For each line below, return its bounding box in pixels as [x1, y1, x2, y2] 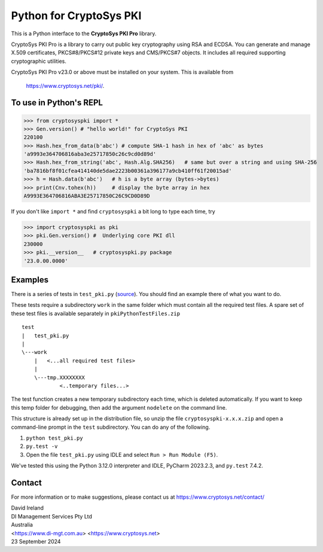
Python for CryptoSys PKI [11, 9, 142, 22]
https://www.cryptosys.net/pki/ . [26, 82, 105, 89]
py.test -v [26, 443, 58, 450]
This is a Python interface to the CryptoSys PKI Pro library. [11, 30, 157, 37]
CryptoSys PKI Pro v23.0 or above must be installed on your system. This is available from [11, 69, 233, 76]
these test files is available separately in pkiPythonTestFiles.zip [11, 310, 181, 317]
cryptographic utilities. [11, 57, 67, 65]
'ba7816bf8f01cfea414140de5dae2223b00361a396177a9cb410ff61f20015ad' [23, 167, 232, 174]
